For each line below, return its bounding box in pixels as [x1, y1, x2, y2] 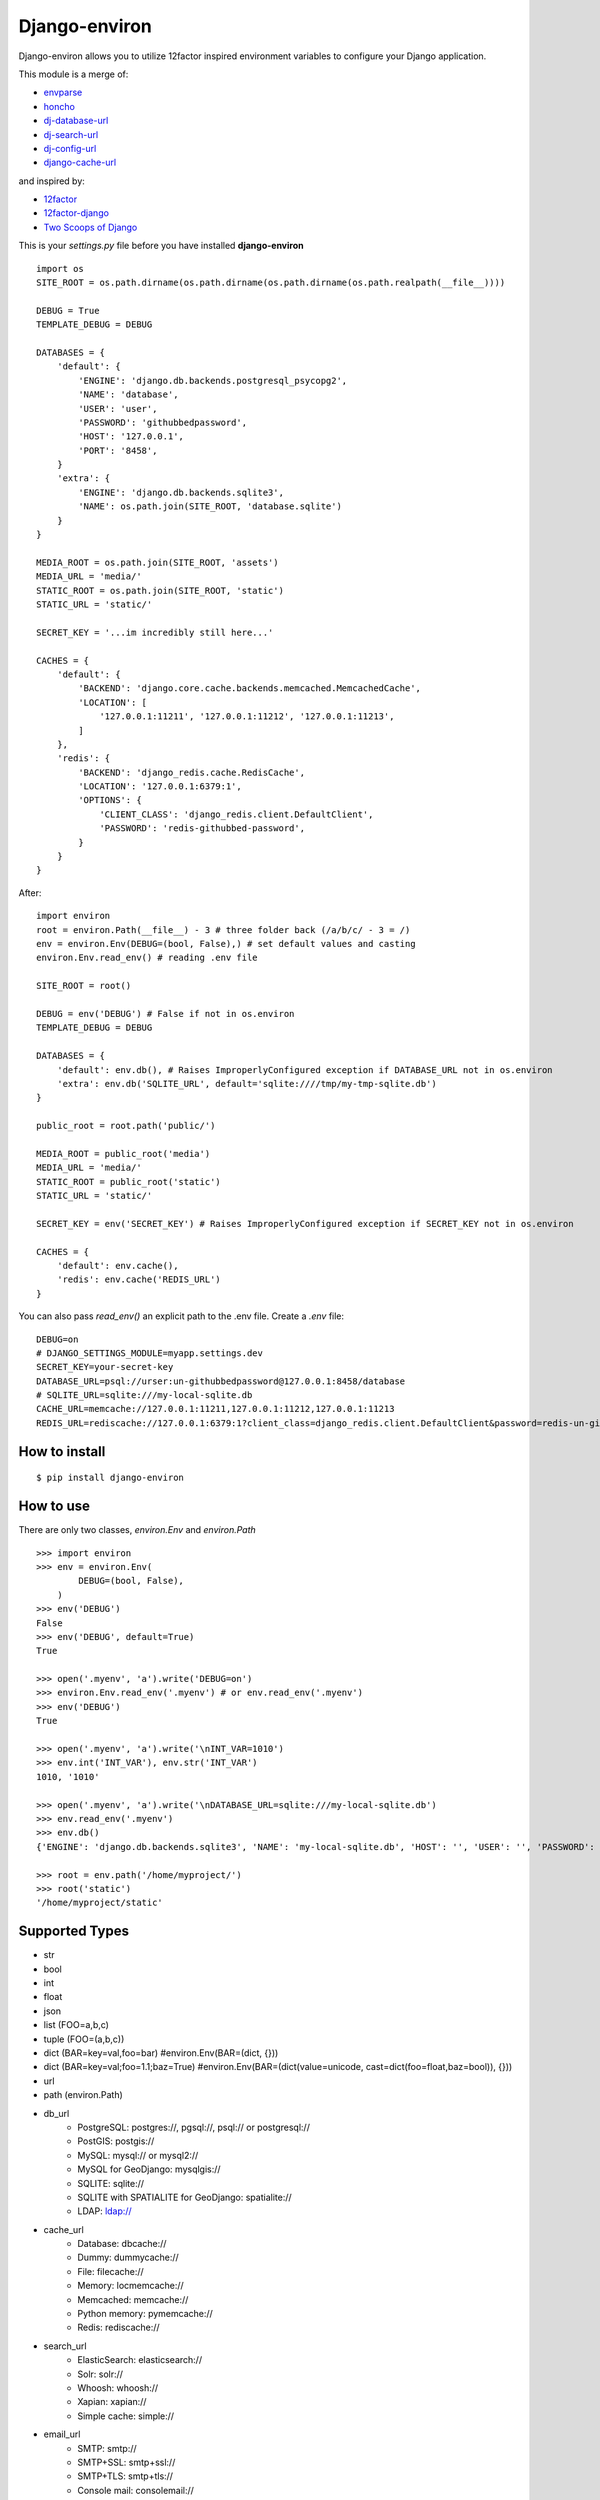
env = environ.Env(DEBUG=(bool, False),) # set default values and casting [36, 938, 416, 949]
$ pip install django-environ [36, 1472, 185, 1484]
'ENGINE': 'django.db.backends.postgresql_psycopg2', [78, 375, 348, 386]
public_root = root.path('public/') [36, 1120, 216, 1132]
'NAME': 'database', [78, 389, 179, 400]
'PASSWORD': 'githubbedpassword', [78, 416, 248, 428]
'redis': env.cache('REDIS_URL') [56, 1274, 222, 1285]
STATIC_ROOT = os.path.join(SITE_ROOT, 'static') [36, 585, 285, 596]
